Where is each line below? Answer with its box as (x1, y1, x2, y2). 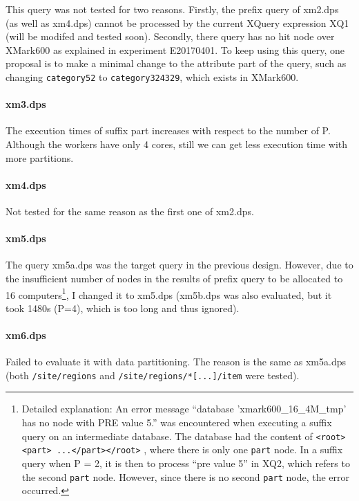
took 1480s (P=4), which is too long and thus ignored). (6, 300, 240, 315)
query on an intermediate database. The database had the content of (21, 428, 313, 443)
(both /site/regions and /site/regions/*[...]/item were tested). (6, 367, 300, 382)
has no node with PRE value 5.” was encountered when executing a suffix (21, 415, 332, 430)
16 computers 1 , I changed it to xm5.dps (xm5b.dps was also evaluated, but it (6, 285, 332, 302)
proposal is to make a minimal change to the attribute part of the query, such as (6, 56, 347, 71)
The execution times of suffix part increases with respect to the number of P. (6, 123, 331, 138)
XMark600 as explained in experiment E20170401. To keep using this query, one (6, 42, 345, 57)
